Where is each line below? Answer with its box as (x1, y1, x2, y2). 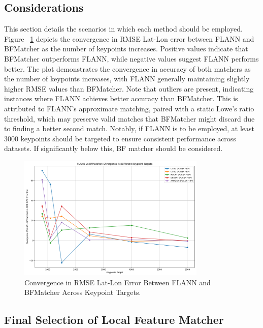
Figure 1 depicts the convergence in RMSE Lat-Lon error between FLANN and (4, 33, 254, 44)
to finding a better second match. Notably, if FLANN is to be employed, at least (4, 123, 254, 134)
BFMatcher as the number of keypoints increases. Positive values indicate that (4, 43, 248, 54)
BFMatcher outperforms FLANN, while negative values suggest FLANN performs (4, 53, 259, 64)
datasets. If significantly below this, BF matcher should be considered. (4, 143, 223, 154)
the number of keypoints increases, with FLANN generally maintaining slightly (4, 73, 250, 84)
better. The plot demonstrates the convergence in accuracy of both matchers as (4, 63, 251, 74)
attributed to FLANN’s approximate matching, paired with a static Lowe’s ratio (4, 103, 254, 113)
